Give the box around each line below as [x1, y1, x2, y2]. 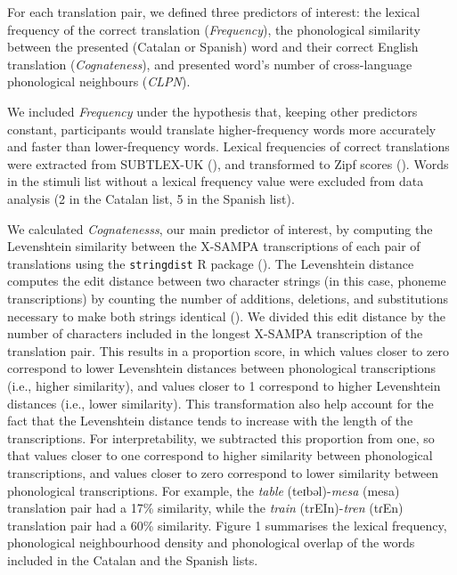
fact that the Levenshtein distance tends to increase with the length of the [7, 411, 413, 430]
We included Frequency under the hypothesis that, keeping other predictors [7, 101, 418, 120]
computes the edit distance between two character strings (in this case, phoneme [7, 271, 446, 290]
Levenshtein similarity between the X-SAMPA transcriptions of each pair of [7, 237, 420, 255]
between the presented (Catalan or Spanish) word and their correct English [7, 37, 419, 56]
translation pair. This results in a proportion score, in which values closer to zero [7, 341, 449, 360]
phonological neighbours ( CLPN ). [7, 72, 191, 91]
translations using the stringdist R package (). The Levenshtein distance [7, 254, 414, 272]
